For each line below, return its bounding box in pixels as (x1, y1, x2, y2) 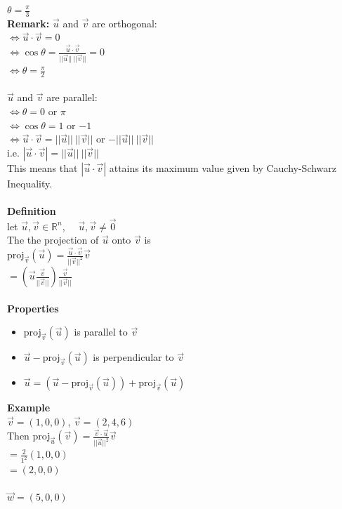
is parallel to (74, 324, 128, 339)
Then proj (7, 428, 51, 443)
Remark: (7, 15, 50, 30)
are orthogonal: (92, 15, 157, 30)
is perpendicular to (93, 350, 174, 364)
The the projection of (7, 232, 99, 247)
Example (7, 400, 51, 415)
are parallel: (46, 90, 98, 105)
